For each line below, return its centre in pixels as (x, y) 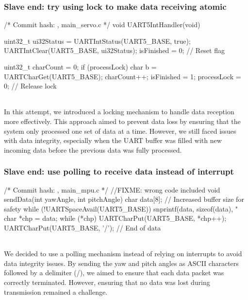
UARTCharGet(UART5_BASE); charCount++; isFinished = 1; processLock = (123, 76)
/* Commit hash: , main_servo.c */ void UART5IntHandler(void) (102, 25)
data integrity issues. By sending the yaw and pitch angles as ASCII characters (121, 263)
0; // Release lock (30, 86)
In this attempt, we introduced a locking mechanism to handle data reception (119, 112)
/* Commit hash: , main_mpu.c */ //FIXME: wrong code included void (112, 189)
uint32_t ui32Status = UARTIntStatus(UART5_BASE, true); (97, 41)
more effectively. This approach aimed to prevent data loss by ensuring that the (122, 121)
